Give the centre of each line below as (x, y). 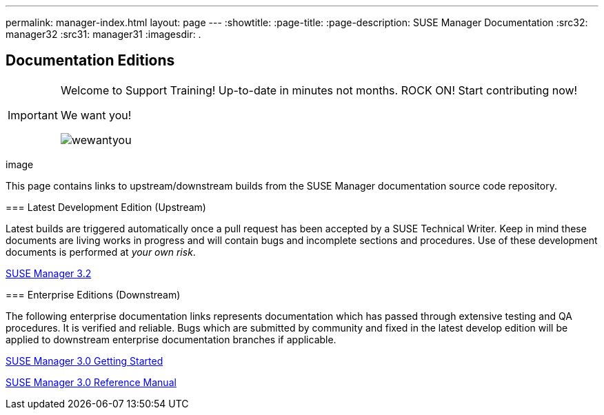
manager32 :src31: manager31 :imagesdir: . (103, 34)
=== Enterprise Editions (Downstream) (93, 294)
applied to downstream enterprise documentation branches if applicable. (171, 339)
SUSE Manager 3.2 (49, 273)
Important (33, 115)
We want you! (96, 115)
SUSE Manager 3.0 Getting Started (84, 361)
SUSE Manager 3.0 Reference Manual (91, 382)
